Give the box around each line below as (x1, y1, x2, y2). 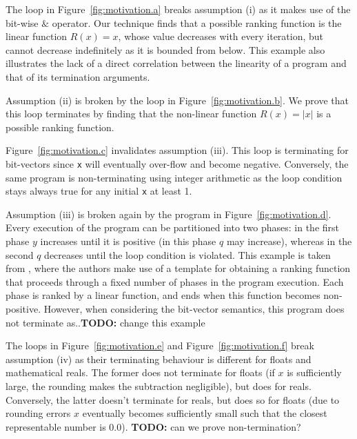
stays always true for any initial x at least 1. (6, 184, 192, 198)
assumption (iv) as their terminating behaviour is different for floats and (6, 351, 312, 366)
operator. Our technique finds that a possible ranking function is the (52, 15, 342, 30)
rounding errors (6, 406, 71, 420)
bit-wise (6, 15, 39, 30)
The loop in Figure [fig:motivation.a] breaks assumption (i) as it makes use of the (6, 2, 351, 16)
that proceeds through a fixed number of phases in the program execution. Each (6, 274, 344, 289)
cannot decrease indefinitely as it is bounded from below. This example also (6, 42, 325, 57)
